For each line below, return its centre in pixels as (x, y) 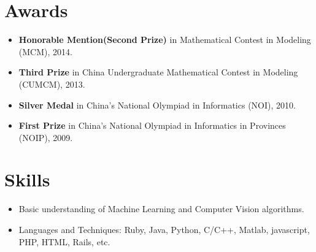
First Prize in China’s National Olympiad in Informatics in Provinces (152, 125)
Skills (27, 179)
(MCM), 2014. (45, 51)
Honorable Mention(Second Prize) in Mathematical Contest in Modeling (165, 40)
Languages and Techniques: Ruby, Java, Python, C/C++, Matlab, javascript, (164, 229)
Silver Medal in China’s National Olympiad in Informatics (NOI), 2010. (157, 105)
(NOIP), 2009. (46, 137)
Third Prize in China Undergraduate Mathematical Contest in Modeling (158, 72)
